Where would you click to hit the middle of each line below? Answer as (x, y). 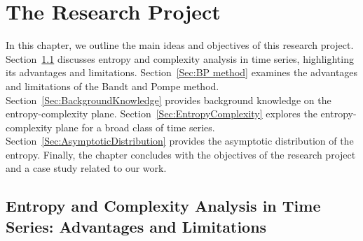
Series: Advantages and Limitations (136, 226)
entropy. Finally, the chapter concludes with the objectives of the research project (181, 154)
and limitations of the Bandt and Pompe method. (112, 86)
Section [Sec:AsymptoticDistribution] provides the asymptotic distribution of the (180, 141)
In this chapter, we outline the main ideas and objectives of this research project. (180, 45)
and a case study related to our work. (86, 168)
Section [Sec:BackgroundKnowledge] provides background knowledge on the (169, 100)
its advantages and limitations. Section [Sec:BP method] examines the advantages (182, 72)
